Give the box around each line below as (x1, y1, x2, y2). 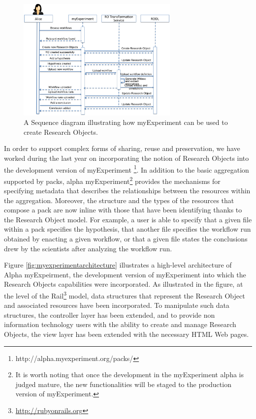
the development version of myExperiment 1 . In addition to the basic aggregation (4, 163, 249, 175)
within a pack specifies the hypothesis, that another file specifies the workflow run (4, 224, 251, 234)
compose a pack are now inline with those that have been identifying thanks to (4, 205, 242, 215)
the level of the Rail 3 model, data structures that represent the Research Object (4, 289, 245, 300)
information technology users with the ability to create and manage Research (4, 319, 236, 329)
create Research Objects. (24, 126, 98, 137)
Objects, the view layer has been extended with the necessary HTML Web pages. (4, 329, 249, 339)
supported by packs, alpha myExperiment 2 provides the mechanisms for (4, 174, 221, 186)
